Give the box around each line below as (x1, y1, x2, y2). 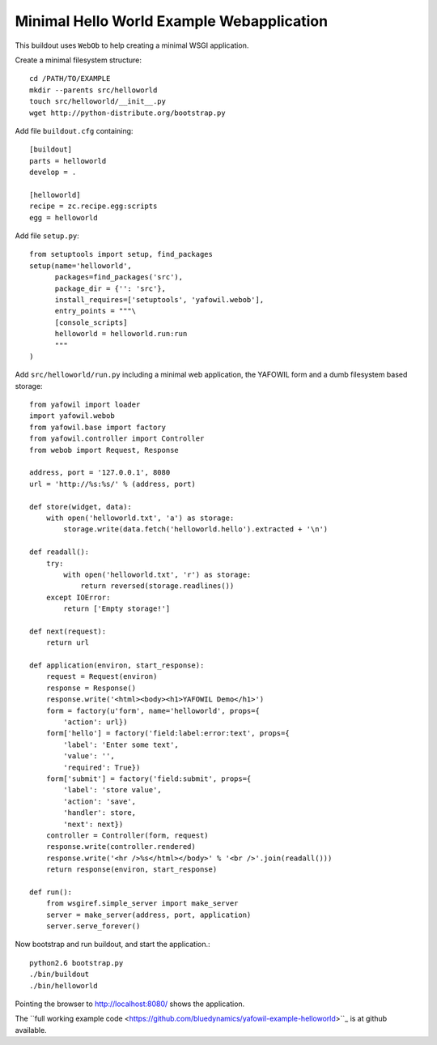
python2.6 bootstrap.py (29, 958, 124, 967)
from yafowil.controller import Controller (29, 434, 205, 443)
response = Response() (45, 683, 137, 693)
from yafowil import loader (29, 400, 141, 409)
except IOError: (45, 592, 111, 602)
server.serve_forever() (45, 922, 141, 931)
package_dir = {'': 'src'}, (54, 284, 166, 293)
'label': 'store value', (63, 786, 162, 795)
